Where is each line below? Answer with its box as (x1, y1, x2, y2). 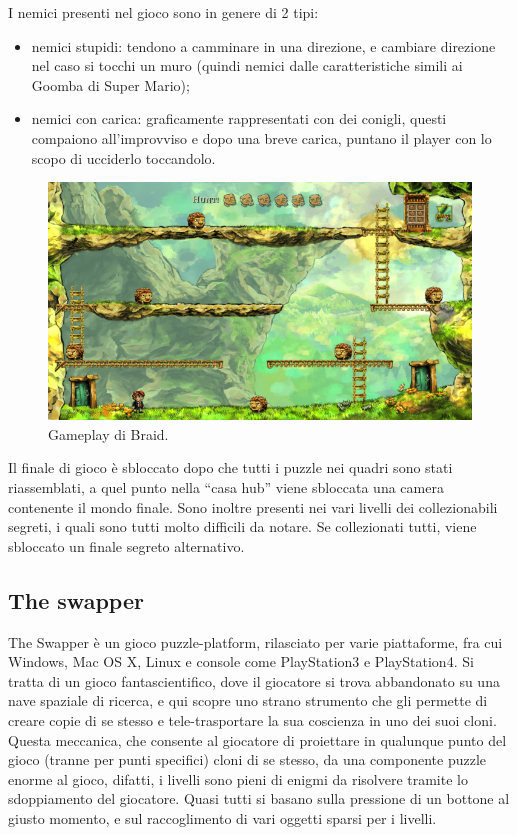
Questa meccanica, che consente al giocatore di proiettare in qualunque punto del (8, 729, 507, 750)
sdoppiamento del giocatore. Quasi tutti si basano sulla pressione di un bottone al (8, 788, 510, 809)
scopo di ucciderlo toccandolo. (31, 147, 216, 168)
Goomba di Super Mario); (31, 74, 190, 95)
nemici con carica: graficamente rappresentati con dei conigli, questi (31, 108, 447, 129)
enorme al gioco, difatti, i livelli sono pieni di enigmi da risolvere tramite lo (8, 768, 468, 789)
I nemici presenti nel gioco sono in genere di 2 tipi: (8, 2, 319, 22)
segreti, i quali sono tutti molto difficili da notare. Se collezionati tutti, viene (8, 516, 477, 537)
